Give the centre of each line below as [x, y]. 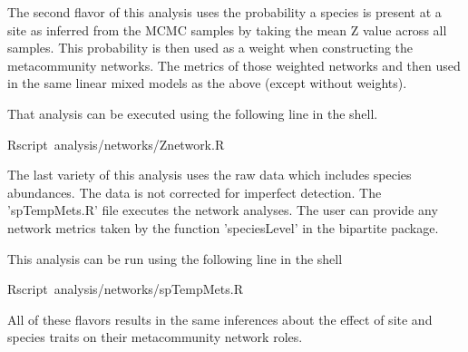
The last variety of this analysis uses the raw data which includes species [210, 175]
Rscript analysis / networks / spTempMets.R [125, 289]
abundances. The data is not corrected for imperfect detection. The [195, 192]
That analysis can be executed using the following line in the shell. [193, 113]
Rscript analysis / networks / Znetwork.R [116, 144]
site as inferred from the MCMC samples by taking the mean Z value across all [227, 29]
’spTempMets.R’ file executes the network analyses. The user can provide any [223, 210]
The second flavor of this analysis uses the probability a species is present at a [224, 12]
